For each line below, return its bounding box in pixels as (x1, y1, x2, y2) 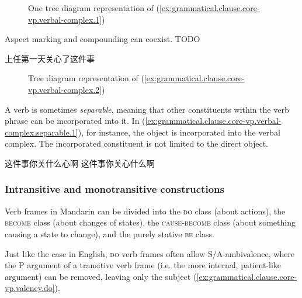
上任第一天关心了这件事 (5, 52, 95, 64)
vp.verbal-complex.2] (28, 83, 102, 95)
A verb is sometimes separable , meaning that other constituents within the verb (5, 103, 289, 115)
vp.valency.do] (5, 282, 55, 294)
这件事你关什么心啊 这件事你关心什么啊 (5, 157, 155, 169)
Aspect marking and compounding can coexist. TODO (5, 33, 200, 45)
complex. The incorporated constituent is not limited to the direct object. (5, 137, 268, 150)
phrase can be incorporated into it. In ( (5, 115, 145, 127)
